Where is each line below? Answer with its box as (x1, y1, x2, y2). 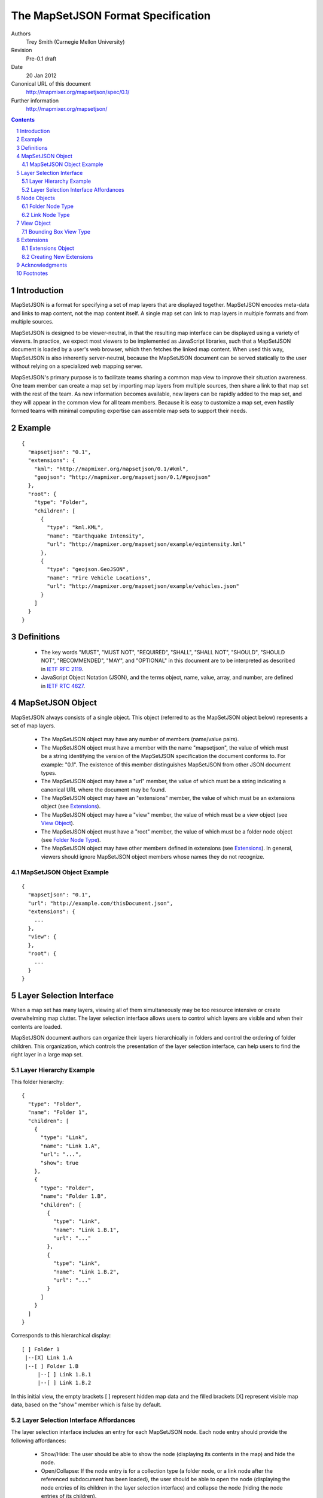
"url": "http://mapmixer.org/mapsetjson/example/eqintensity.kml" (47, 541, 246, 548)
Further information (11, 96, 59, 104)
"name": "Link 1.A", (40, 1142, 101, 1149)
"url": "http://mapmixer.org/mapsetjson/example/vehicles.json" (47, 583, 239, 590)
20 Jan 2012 (26, 72, 57, 79)
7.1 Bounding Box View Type (22, 228, 91, 235)
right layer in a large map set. (11, 1050, 83, 1058)
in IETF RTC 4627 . (41, 682, 86, 689)
